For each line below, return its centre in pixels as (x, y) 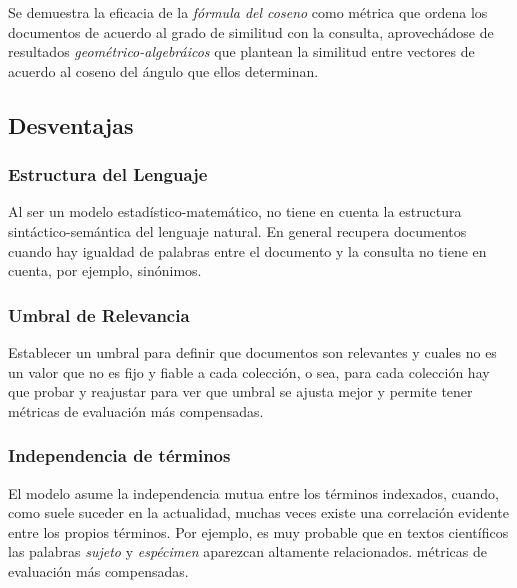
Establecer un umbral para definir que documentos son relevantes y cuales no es (252, 351)
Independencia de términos (119, 455)
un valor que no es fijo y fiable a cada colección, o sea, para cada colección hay (249, 371)
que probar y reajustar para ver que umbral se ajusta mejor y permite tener (240, 391)
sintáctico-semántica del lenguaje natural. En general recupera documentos (237, 230)
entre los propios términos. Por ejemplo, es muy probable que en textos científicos (258, 531)
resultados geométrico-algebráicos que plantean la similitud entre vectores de (241, 51)
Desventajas (71, 124)
